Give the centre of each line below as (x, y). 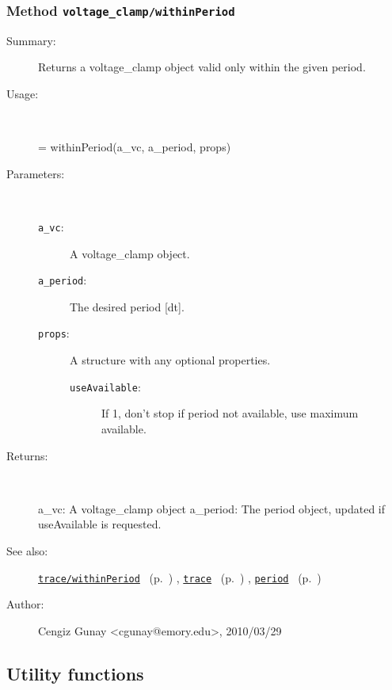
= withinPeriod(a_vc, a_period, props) (135, 147)
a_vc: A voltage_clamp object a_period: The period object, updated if (212, 508)
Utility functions (75, 673)
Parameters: (36, 173)
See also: (27, 550)
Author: (25, 604)
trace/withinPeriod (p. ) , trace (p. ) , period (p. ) (180, 577)
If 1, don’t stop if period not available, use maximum (230, 413)
